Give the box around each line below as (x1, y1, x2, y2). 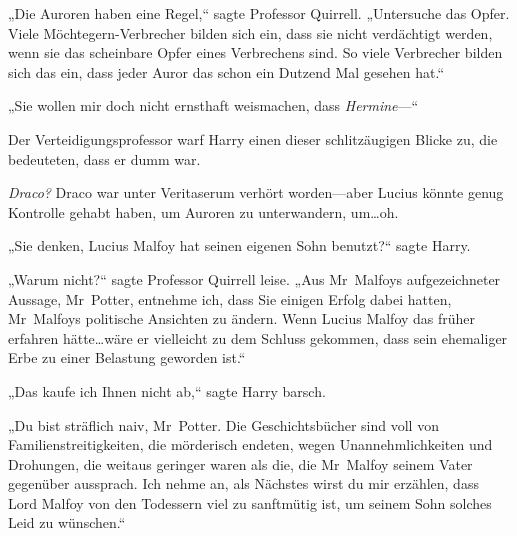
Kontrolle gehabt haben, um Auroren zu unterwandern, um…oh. (8, 201, 399, 222)
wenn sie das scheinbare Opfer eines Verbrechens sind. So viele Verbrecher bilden (8, 42, 503, 63)
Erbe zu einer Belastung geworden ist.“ (8, 347, 246, 368)
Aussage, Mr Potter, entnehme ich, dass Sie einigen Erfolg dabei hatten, (8, 288, 452, 309)
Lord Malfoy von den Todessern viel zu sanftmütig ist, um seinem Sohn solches (8, 492, 492, 513)
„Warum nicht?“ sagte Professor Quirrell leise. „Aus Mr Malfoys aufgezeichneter (8, 268, 501, 289)
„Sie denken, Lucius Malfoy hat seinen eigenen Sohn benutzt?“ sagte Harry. (8, 235, 471, 256)
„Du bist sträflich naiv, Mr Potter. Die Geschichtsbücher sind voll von (8, 414, 439, 435)
